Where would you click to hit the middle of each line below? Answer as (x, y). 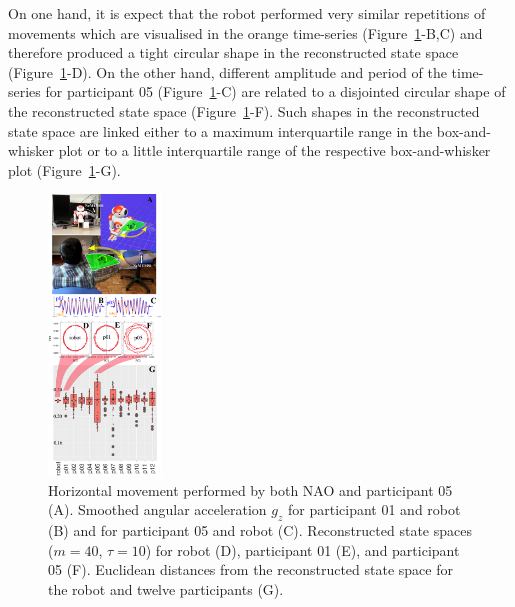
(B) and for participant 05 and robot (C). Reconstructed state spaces (260, 530)
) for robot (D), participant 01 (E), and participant (302, 549)
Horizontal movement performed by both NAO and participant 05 (250, 489)
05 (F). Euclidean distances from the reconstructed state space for (250, 569)
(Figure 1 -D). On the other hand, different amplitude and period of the (227, 71)
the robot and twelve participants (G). (166, 588)
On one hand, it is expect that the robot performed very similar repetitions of (247, 13)
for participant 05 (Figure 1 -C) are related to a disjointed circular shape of (275, 91)
